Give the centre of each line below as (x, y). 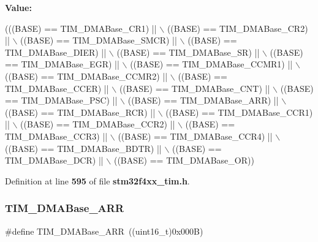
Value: (18, 7)
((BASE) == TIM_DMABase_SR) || (188, 52)
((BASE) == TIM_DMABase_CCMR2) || (86, 76)
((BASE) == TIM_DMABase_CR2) (237, 28)
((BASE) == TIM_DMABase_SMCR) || (99, 40)
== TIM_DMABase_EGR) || (62, 64)
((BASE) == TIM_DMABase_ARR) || (203, 100)
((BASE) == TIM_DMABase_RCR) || (80, 112)
